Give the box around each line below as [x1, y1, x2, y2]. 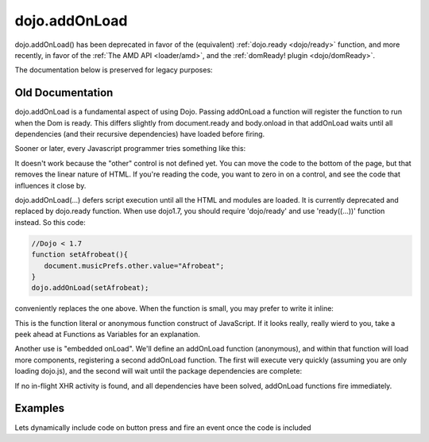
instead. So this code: [14, 217, 87, 227]
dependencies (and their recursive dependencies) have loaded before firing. [14, 130, 265, 139]
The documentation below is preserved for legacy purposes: [14, 65, 214, 75]
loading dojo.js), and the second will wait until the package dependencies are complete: [14, 366, 302, 376]
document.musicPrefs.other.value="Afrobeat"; [44, 261, 225, 270]
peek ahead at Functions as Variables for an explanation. [14, 330, 200, 339]
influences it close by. [14, 180, 87, 190]
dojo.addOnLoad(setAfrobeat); [31, 283, 149, 293]
